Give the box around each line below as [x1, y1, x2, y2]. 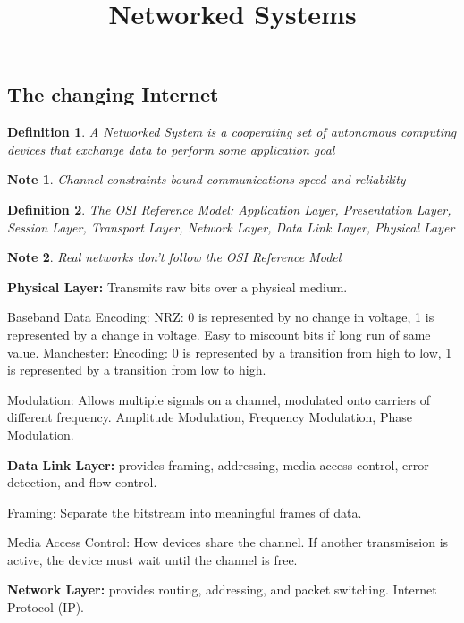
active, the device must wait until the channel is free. [7, 550, 298, 568]
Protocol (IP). [7, 598, 85, 617]
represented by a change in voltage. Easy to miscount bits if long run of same [7, 324, 431, 343]
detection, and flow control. [7, 473, 157, 492]
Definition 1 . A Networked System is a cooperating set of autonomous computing [7, 122, 457, 141]
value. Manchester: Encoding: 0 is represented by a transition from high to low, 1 [7, 342, 452, 361]
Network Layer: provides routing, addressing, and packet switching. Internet [7, 580, 437, 599]
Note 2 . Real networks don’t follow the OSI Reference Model [7, 248, 342, 266]
